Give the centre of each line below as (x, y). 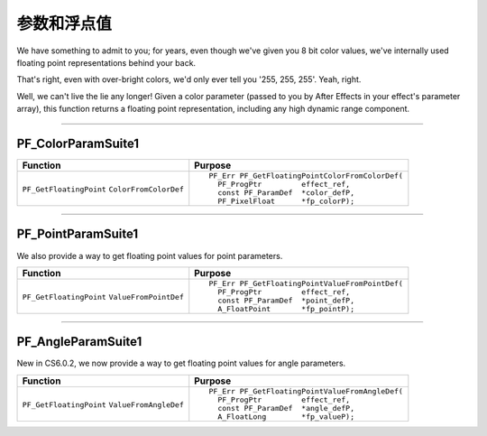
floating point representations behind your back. (106, 62)
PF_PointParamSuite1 (78, 234)
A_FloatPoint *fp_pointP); (286, 308)
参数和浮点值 (64, 23)
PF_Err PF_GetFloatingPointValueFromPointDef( (306, 283)
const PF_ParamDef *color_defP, (286, 193)
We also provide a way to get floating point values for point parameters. (150, 255)
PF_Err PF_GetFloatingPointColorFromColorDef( (306, 176)
